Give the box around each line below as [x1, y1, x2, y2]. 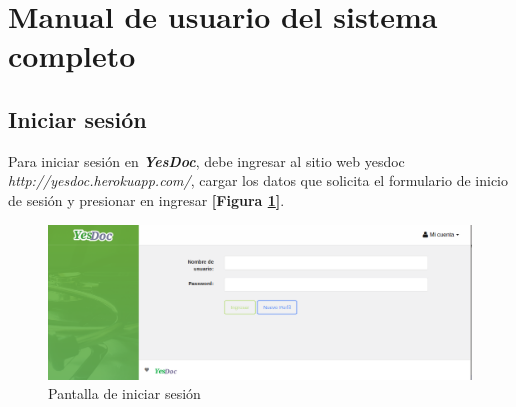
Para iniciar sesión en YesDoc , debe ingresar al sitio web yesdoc [8, 150, 405, 171]
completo [8, 35, 136, 76]
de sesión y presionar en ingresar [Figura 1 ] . [8, 189, 285, 210]
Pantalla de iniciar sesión [48, 383, 201, 404]
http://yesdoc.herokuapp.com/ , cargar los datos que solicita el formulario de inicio [8, 170, 508, 191]
